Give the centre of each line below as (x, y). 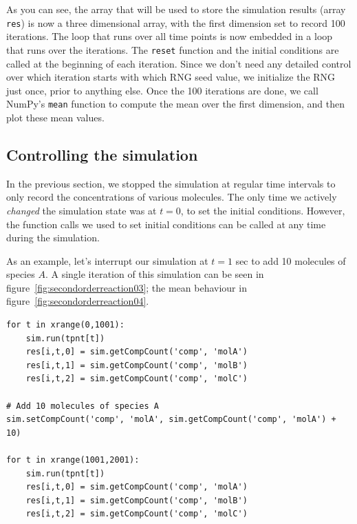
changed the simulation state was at (82, 210)
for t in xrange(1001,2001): (73, 460)
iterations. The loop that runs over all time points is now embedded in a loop (170, 36)
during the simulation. (53, 238)
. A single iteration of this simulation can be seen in (154, 274)
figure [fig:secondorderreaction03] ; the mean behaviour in (127, 287)
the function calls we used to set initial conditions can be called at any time (166, 224)
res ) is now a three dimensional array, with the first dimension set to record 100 (176, 22)
